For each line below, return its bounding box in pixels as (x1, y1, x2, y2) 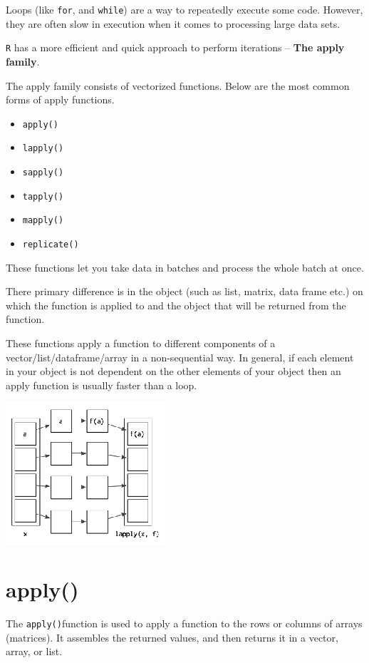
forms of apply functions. (6, 92, 115, 107)
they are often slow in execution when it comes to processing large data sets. (6, 16, 341, 31)
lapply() (22, 143, 64, 154)
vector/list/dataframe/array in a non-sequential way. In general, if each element (6, 349, 354, 364)
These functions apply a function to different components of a (6, 336, 276, 350)
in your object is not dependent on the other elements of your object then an (6, 364, 341, 379)
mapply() (22, 215, 64, 226)
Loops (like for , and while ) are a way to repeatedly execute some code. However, (6, 2, 363, 16)
